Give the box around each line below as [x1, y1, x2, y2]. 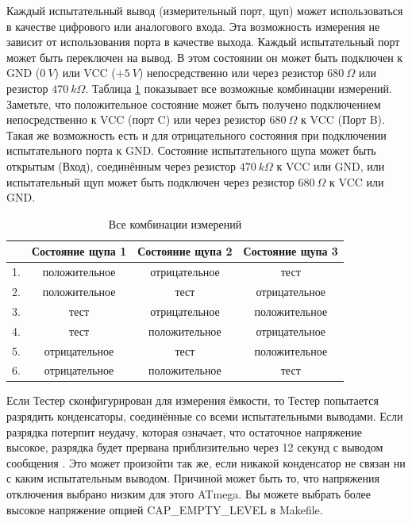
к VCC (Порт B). [301, 111, 385, 128]
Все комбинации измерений [108, 215, 242, 232]
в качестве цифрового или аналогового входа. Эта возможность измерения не [6, 17, 380, 34]
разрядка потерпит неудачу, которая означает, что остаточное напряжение [6, 423, 362, 440]
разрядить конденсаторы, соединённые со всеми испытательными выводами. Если [6, 408, 403, 425]
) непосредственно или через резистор [138, 64, 324, 81]
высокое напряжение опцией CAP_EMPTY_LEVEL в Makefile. [6, 501, 323, 517]
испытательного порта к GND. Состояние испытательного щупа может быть [6, 142, 376, 159]
